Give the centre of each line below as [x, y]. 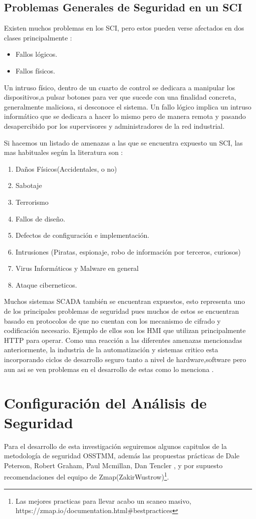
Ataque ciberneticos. [46, 284]
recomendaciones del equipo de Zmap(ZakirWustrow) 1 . [87, 476]
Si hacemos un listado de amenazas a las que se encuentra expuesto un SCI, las [124, 142]
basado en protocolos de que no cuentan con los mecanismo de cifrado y [112, 320]
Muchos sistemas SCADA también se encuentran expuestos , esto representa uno [125, 301]
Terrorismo [32, 202]
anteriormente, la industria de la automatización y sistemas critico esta [111, 350]
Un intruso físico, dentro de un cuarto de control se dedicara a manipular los [120, 87]
